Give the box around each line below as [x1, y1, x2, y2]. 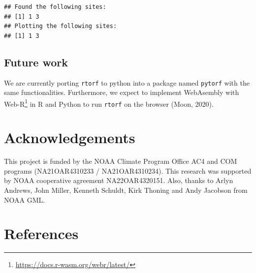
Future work [4, 54, 68, 69]
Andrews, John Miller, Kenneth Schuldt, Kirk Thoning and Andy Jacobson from [4, 185, 248, 195]
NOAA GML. [4, 194, 45, 205]
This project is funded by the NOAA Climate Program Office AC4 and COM [4, 156, 237, 166]
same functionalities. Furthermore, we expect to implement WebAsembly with [4, 87, 239, 97]
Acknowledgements [4, 127, 135, 148]
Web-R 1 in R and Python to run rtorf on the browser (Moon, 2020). [4, 97, 214, 109]
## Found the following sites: [4, 3, 106, 10]
